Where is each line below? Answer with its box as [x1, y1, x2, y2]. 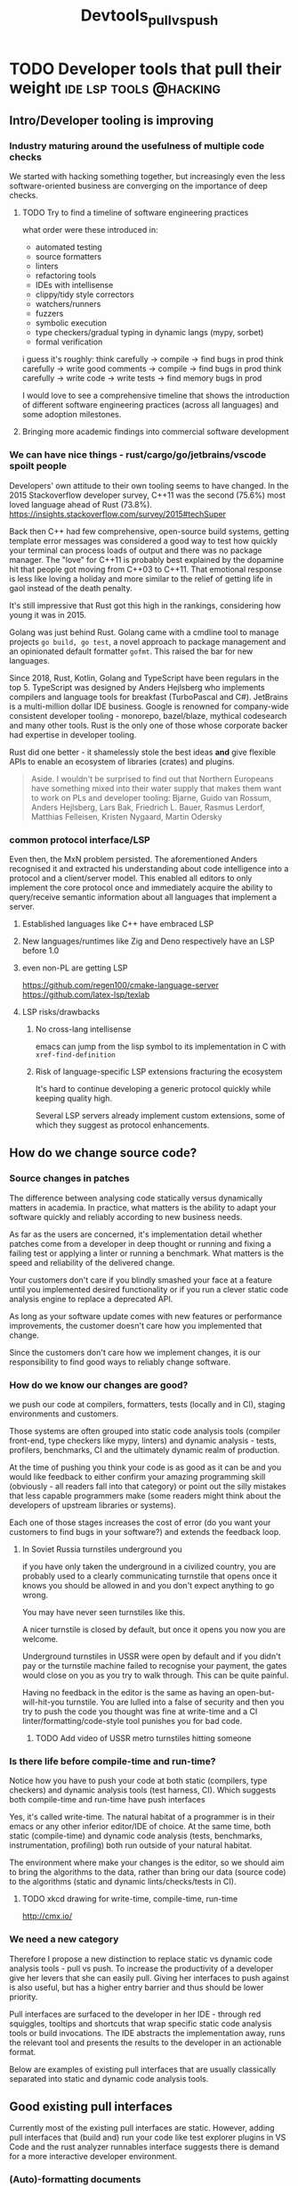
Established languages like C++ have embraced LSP [21, 919, 214, 929]
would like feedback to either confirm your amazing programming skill [9, 1472, 266, 1482]
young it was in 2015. [9, 609, 87, 620]
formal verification [35, 336, 103, 348]
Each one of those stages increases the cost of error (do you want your [9, 1517, 271, 1528]
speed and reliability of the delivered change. [9, 1257, 175, 1267]
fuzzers [35, 309, 64, 319]
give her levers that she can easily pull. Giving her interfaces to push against [9, 1972, 289, 1983]
